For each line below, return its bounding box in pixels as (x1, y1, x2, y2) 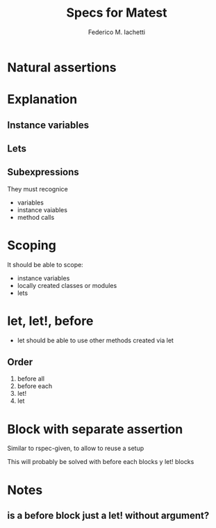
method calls (17, 213, 55, 221)
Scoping (7, 237, 57, 253)
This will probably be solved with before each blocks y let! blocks (7, 458, 194, 466)
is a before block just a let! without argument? (7, 509, 210, 521)
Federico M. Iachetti (88, 28, 146, 36)
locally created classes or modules (17, 281, 117, 289)
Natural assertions (7, 59, 117, 75)
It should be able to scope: (7, 260, 83, 269)
